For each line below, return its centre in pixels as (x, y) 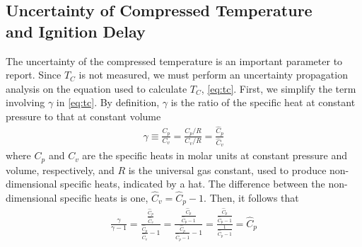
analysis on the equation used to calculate (97, 88)
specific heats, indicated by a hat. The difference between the (193, 184)
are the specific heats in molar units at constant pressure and (215, 155)
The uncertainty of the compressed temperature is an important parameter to (174, 61)
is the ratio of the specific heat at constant (263, 102)
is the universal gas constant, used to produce (227, 170)
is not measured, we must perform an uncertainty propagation (213, 75)
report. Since (34, 75)
